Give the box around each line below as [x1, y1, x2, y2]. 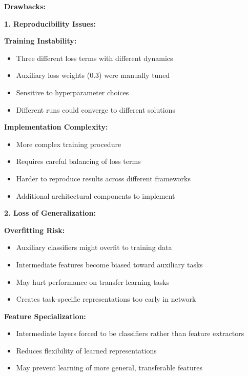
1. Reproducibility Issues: [4, 18, 96, 29]
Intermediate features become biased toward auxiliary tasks [16, 259, 203, 269]
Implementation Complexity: [4, 121, 108, 132]
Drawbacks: [4, 1, 46, 11]
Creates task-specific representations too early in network [16, 294, 196, 304]
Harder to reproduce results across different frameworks [16, 173, 191, 183]
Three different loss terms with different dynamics [16, 52, 173, 63]
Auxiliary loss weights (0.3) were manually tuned [16, 70, 170, 80]
